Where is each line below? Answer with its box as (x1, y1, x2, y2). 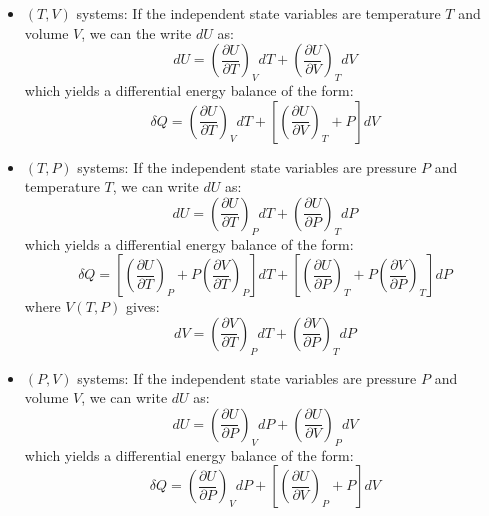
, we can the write (81, 22, 192, 43)
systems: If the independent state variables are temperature (76, 3, 441, 23)
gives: (126, 296, 160, 317)
